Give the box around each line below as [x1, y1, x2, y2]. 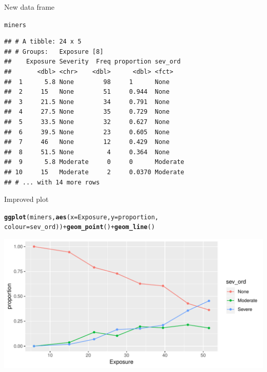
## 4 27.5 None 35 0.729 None [4, 108, 170, 116]
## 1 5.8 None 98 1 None [4, 78, 170, 86]
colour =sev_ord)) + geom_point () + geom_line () [4, 223, 155, 231]
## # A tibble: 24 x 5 [4, 38, 82, 46]
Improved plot [4, 194, 49, 204]
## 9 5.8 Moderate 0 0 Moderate [4, 158, 184, 166]
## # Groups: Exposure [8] [4, 48, 104, 55]
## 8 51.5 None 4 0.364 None [4, 148, 170, 156]
